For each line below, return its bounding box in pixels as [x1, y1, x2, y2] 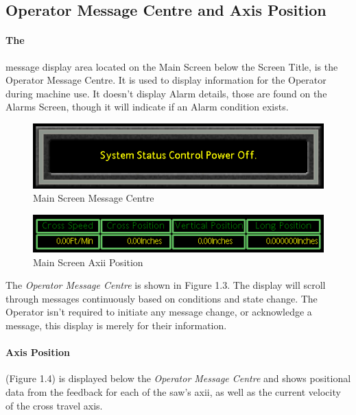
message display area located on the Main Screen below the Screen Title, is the [5, 59, 338, 73]
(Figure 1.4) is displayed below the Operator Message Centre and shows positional [5, 371, 351, 386]
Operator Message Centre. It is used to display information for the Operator [5, 73, 327, 87]
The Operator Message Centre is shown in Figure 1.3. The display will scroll [5, 278, 326, 292]
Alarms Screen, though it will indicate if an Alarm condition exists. [5, 99, 289, 114]
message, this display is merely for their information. [5, 318, 227, 332]
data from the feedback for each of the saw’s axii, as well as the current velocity [5, 384, 341, 399]
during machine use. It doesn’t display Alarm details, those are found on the [5, 86, 327, 100]
